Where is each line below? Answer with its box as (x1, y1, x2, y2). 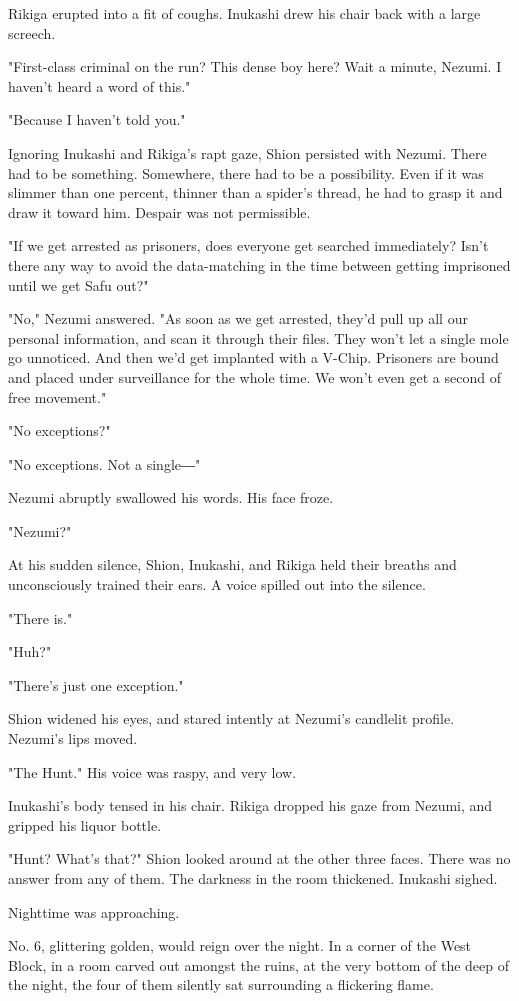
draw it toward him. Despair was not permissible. (8, 201, 311, 222)
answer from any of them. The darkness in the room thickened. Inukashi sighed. (8, 868, 498, 888)
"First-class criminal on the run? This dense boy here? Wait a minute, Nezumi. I (8, 56, 502, 77)
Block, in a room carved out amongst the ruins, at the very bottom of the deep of (8, 954, 509, 975)
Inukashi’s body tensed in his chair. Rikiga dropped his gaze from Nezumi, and (8, 795, 493, 816)
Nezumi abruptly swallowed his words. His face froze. (8, 487, 334, 508)
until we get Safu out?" (8, 274, 149, 295)
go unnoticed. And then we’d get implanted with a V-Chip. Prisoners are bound (8, 347, 499, 368)
